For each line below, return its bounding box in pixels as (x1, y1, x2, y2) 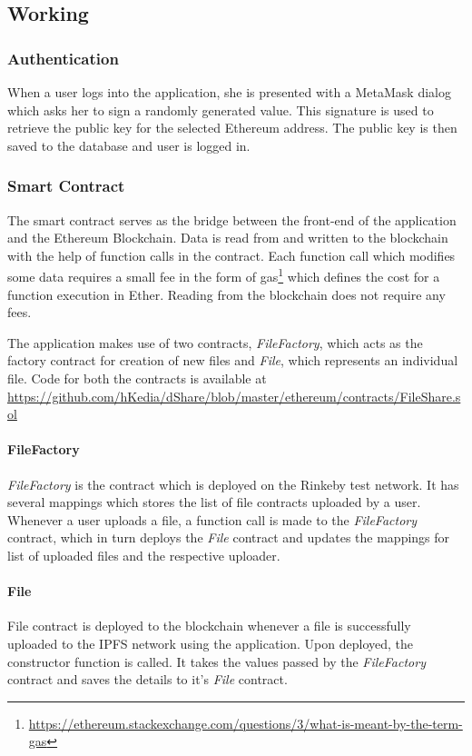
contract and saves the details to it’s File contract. (7, 670, 288, 689)
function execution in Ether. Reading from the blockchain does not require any (7, 284, 446, 303)
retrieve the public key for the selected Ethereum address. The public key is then (7, 118, 457, 137)
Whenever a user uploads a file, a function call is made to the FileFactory (7, 510, 418, 529)
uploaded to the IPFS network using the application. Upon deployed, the (7, 633, 414, 652)
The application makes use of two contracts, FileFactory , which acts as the (7, 333, 423, 352)
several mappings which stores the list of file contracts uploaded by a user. (7, 492, 421, 512)
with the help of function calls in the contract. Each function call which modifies (7, 245, 456, 264)
